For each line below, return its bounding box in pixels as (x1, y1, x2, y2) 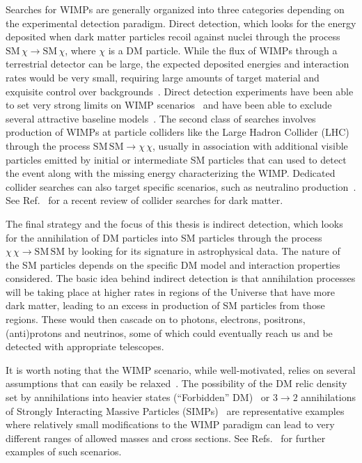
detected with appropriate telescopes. (6, 339, 164, 354)
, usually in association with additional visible (152, 138, 348, 152)
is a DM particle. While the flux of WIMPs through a (108, 42, 338, 57)
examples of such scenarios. (6, 444, 122, 459)
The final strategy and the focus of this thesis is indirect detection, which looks (6, 216, 343, 230)
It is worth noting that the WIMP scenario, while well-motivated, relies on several (6, 362, 356, 377)
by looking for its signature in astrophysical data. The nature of (68, 244, 340, 258)
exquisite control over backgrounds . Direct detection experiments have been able (6, 84, 354, 98)
